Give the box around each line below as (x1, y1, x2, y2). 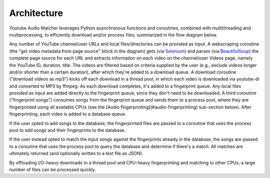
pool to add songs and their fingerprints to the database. (9, 127, 126, 133)
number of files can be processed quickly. (9, 166, 96, 172)
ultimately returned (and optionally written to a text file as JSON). (9, 150, 143, 156)
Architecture (9, 7, 63, 18)
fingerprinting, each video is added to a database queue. (9, 111, 126, 117)
